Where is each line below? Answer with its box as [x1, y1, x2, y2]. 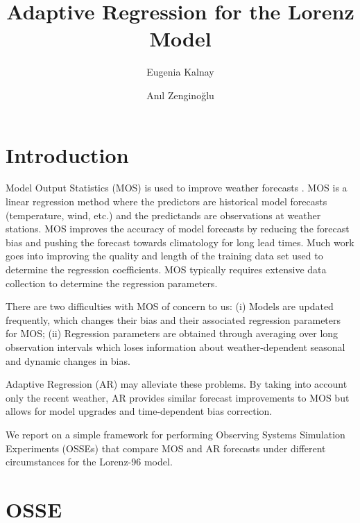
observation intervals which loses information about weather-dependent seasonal [6, 339, 345, 354]
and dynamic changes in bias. [6, 353, 130, 368]
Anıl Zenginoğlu [146, 87, 214, 102]
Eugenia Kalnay [146, 65, 214, 79]
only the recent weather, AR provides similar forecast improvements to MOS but [6, 390, 350, 404]
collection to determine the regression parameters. [6, 275, 218, 290]
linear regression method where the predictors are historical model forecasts [6, 194, 327, 209]
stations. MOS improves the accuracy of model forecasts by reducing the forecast [6, 221, 350, 236]
